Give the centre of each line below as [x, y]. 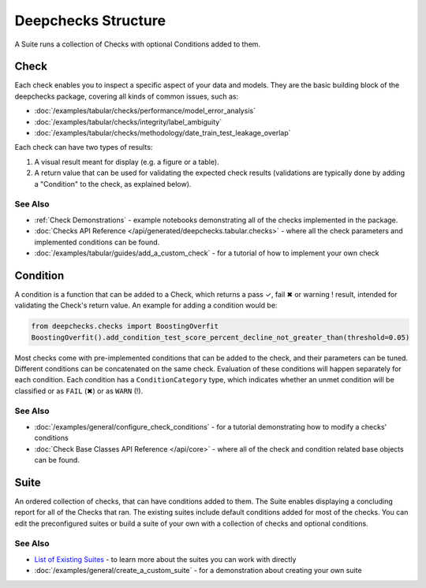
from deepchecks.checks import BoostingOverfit [125, 326]
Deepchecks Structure [90, 20]
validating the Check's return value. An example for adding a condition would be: [146, 305]
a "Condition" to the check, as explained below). [113, 184]
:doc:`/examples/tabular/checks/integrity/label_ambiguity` [128, 121]
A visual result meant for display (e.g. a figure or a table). [127, 162]
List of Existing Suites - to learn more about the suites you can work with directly [165, 559]
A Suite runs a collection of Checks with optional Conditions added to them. [137, 44]
